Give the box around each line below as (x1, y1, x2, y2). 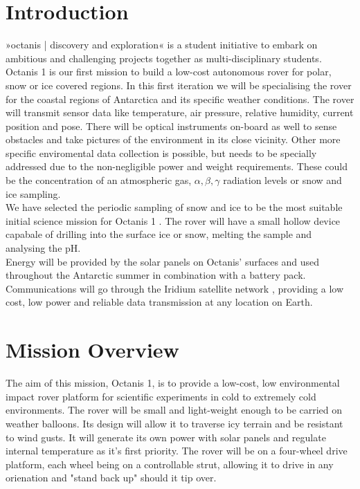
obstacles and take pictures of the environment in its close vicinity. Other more (6, 132, 341, 147)
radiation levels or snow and (223, 173, 342, 187)
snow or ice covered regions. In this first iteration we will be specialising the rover (6, 77, 352, 92)
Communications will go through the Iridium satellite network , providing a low (6, 281, 344, 295)
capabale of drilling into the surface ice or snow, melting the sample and (6, 227, 312, 241)
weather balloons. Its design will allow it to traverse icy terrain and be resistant (6, 416, 343, 430)
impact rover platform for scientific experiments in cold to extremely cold (6, 389, 316, 403)
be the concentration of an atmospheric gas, (6, 173, 192, 187)
